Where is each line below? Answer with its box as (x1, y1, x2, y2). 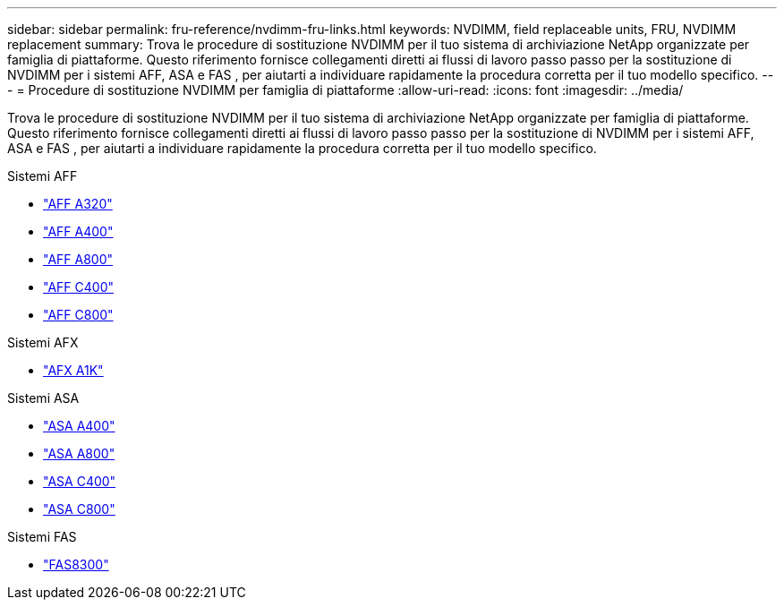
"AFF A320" (43, 196, 113, 211)
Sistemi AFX (7, 335, 79, 350)
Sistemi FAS (7, 529, 77, 544)
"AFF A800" (43, 252, 114, 267)
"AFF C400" (43, 279, 114, 295)
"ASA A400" (43, 418, 115, 433)
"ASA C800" (43, 501, 115, 517)
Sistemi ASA (7, 390, 80, 406)
